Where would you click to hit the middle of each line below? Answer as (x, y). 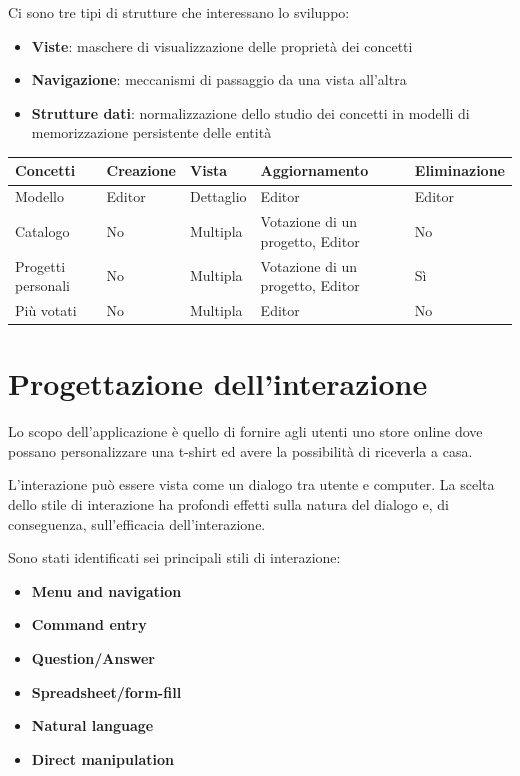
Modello (40, 196)
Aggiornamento (314, 170)
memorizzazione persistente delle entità (151, 132)
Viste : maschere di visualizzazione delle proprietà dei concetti (222, 45)
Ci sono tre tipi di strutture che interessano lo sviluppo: (179, 12)
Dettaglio (218, 196)
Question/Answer (93, 658)
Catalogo (42, 230)
